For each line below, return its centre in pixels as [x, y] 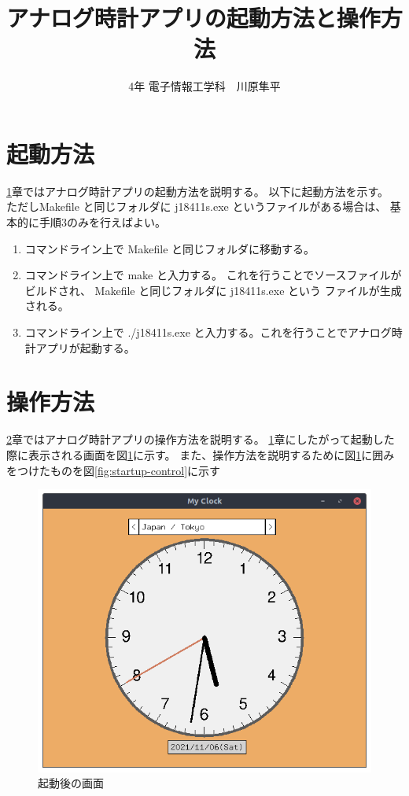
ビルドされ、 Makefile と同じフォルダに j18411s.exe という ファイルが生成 [213, 290]
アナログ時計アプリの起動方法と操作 [193, 18]
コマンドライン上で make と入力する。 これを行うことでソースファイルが [213, 275]
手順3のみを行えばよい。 [102, 222]
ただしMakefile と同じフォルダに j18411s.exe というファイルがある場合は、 [197, 206]
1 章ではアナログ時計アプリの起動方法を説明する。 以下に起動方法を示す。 [197, 191]
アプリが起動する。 [85, 347]
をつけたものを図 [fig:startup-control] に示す [114, 470]
